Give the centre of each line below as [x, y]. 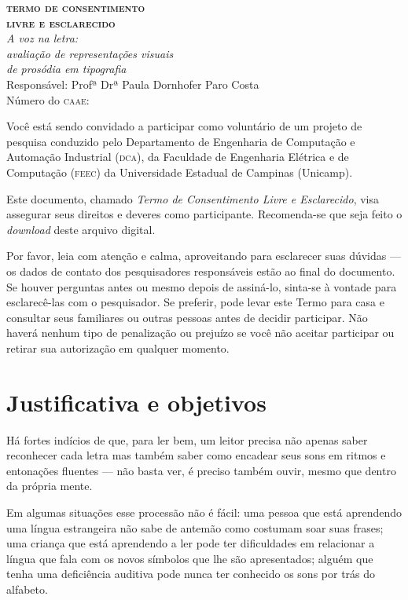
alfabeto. [27, 589]
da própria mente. [50, 486]
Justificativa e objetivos [136, 402]
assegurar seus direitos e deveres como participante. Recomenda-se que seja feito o [204, 214]
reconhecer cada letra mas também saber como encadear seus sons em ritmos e [196, 455]
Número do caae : [48, 99]
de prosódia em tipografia [66, 69]
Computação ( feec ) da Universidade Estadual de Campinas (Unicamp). [180, 172]
